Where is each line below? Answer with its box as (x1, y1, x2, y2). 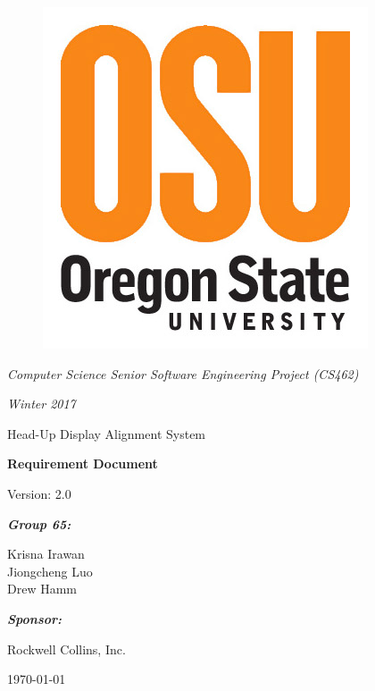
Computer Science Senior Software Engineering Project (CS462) (7, 364, 359, 383)
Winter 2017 (7, 394, 76, 413)
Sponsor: (7, 609, 62, 628)
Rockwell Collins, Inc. (7, 639, 126, 658)
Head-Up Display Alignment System (7, 424, 206, 442)
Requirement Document (7, 454, 158, 473)
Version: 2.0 (7, 484, 71, 502)
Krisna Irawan (7, 544, 85, 563)
